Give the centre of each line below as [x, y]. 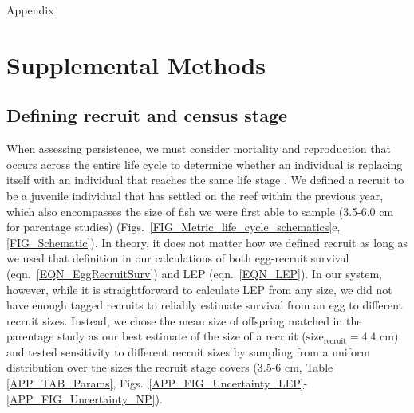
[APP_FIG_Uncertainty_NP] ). [85, 398]
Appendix [30, 10]
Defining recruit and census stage [147, 115]
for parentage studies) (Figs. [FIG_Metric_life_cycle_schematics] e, [173, 227]
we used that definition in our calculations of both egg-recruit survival [178, 258]
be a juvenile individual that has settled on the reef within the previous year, [195, 195]
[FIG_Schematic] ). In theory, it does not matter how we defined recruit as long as [207, 242]
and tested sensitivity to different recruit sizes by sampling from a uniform [189, 351]
